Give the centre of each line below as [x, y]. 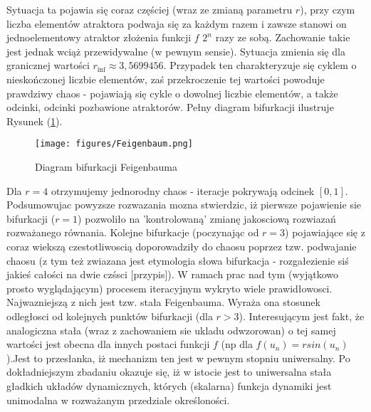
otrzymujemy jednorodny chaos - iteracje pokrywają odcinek [183, 190]
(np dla [237, 344]
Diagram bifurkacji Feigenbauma [106, 167]
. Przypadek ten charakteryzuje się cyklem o [260, 65]
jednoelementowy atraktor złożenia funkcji [99, 37]
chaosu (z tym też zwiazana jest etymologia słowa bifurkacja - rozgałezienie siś [178, 260]
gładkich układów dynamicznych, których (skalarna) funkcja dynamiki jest [169, 385]
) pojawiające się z [325, 232]
